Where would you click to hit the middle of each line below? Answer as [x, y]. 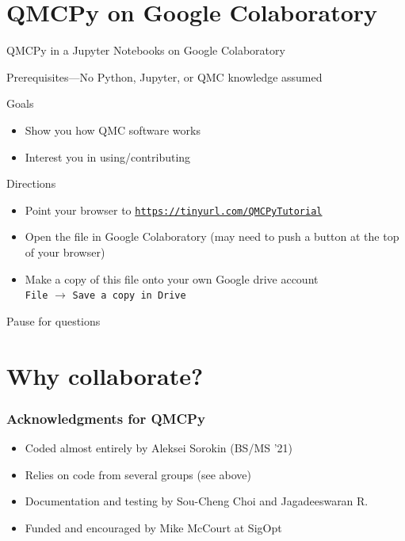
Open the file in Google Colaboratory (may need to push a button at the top [212, 236]
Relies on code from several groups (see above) [138, 474]
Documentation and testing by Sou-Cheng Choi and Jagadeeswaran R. [197, 501]
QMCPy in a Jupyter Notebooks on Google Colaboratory [146, 50]
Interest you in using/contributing [108, 156]
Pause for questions [53, 320]
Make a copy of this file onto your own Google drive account [172, 278]
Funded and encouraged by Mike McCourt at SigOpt [153, 527]
